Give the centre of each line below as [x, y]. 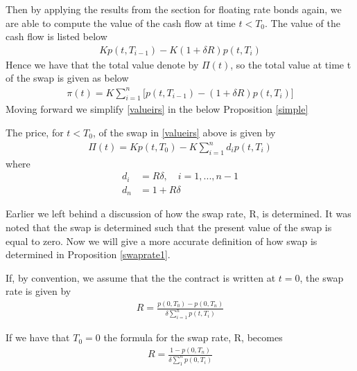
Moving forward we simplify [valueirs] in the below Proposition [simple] [157, 109]
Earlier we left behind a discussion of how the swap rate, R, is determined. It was [178, 214]
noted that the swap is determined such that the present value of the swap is [169, 227]
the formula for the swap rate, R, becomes [193, 337]
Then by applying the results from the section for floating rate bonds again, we [174, 9]
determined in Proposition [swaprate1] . [88, 254]
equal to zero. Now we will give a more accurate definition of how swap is [162, 241]
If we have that [38, 337]
